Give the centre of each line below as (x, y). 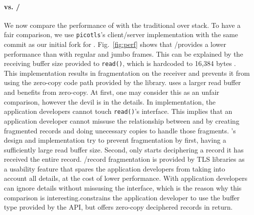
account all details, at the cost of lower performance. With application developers (126, 178)
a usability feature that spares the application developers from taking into (115, 168)
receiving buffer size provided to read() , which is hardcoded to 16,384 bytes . (120, 63)
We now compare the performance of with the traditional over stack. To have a (122, 25)
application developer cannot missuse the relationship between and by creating (122, 120)
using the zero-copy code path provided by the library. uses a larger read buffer (123, 82)
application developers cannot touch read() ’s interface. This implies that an (118, 111)
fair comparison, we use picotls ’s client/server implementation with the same (121, 34)
